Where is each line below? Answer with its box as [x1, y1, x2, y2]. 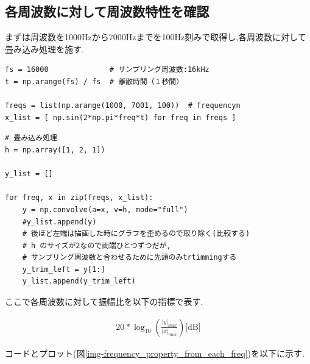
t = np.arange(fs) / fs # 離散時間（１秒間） [5, 77, 184, 86]
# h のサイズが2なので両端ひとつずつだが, [22, 241, 171, 250]
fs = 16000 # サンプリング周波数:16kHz [5, 65, 210, 74]
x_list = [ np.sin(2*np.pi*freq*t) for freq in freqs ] [5, 113, 236, 122]
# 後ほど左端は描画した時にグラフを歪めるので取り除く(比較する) [22, 229, 250, 238]
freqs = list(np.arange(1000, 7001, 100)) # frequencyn [5, 101, 241, 110]
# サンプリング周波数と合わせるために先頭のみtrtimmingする [22, 253, 237, 262]
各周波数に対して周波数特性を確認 [5, 2, 210, 21]
